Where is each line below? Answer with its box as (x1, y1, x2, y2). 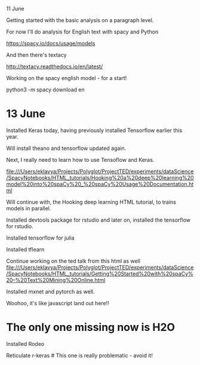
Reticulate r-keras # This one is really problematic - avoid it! (6, 352, 153, 359)
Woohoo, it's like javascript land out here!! (6, 299, 109, 306)
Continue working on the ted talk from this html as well (6, 257, 140, 265)
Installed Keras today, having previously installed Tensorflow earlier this (6, 127, 183, 134)
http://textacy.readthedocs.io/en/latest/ (6, 63, 103, 70)
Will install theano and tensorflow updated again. (6, 145, 127, 152)
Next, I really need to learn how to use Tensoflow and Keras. (6, 156, 155, 163)
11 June (6, 5, 25, 12)
